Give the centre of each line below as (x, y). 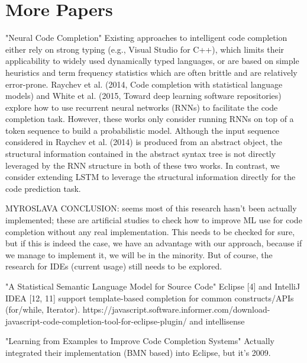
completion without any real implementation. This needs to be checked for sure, (150, 231)
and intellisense (217, 321)
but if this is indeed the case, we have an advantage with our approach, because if (154, 243)
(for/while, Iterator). (43, 309)
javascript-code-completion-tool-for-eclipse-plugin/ (96, 321)
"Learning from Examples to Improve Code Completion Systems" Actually (140, 341)
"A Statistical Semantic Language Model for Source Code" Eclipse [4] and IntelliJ (153, 286)
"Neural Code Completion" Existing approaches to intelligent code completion (146, 38)
